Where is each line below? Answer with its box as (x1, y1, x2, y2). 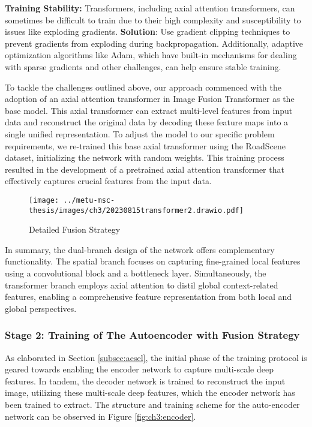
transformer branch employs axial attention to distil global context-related (5, 278, 278, 291)
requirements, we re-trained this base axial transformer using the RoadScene (5, 139, 286, 152)
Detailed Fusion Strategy (29, 223, 121, 236)
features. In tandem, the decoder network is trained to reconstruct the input (5, 374, 286, 387)
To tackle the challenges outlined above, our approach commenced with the (5, 80, 281, 93)
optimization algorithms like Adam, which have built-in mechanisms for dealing (5, 49, 297, 61)
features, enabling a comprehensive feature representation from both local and (5, 290, 292, 303)
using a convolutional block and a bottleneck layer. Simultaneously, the (5, 267, 266, 279)
